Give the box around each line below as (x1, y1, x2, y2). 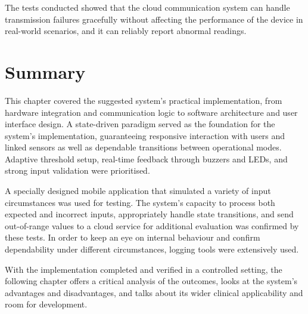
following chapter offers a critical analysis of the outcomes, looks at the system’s (5, 275, 298, 287)
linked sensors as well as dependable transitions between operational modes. (5, 141, 282, 153)
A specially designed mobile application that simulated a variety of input (5, 184, 271, 197)
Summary (5, 59, 86, 84)
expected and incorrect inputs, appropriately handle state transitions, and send (5, 208, 294, 220)
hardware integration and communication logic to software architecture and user (5, 106, 298, 118)
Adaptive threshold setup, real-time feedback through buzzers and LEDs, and (5, 152, 288, 165)
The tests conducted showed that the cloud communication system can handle (5, 1, 290, 13)
